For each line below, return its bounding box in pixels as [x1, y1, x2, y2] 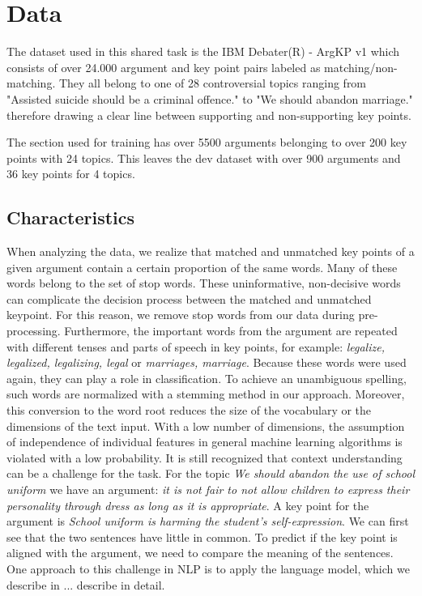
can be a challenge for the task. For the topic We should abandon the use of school [6, 465, 416, 482]
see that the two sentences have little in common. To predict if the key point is [6, 528, 398, 545]
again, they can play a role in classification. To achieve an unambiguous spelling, [6, 369, 407, 386]
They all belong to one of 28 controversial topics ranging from [58, 74, 367, 92]
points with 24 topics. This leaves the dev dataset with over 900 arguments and [6, 149, 401, 166]
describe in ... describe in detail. [6, 576, 165, 593]
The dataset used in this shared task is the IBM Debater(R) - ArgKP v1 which [6, 43, 400, 60]
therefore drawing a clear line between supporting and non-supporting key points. [6, 106, 411, 123]
